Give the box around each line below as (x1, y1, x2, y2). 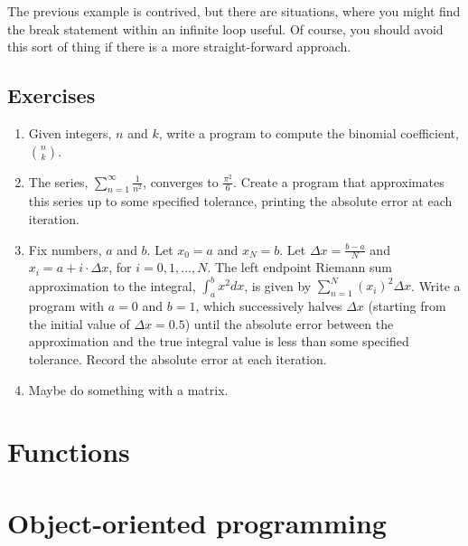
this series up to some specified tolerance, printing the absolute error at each (28, 192, 453, 211)
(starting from (368, 297, 446, 315)
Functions (7, 433, 130, 470)
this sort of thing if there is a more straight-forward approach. (7, 37, 351, 56)
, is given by (244, 276, 312, 295)
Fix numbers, (28, 240, 102, 259)
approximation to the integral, (28, 276, 196, 295)
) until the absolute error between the (184, 314, 394, 333)
